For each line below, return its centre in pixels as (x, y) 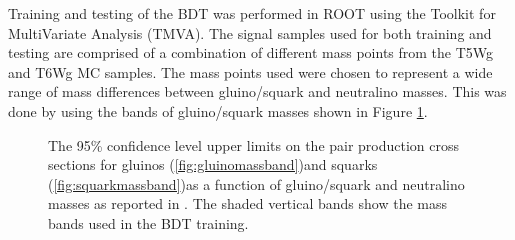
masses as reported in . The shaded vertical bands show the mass (247, 203)
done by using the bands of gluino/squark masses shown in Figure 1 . (218, 110)
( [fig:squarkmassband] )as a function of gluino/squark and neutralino (256, 183)
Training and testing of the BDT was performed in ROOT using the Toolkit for (252, 13)
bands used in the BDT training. (148, 222)
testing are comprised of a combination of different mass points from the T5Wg (251, 52)
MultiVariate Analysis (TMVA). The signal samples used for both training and (250, 32)
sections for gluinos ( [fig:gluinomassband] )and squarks (213, 164)
